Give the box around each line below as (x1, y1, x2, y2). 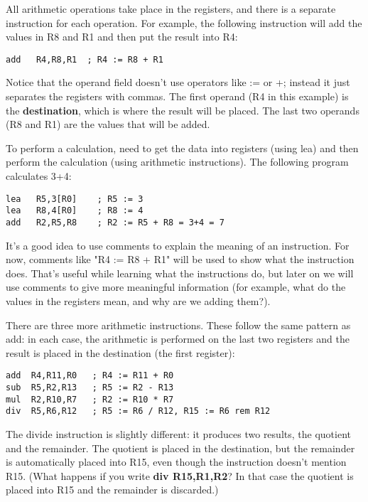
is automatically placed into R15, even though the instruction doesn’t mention (6, 454, 347, 469)
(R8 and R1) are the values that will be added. (6, 117, 210, 132)
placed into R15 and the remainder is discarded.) (6, 482, 219, 497)
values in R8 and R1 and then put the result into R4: (6, 29, 238, 44)
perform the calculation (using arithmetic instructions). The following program (6, 154, 349, 169)
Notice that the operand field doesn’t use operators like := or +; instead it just (6, 75, 350, 90)
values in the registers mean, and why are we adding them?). (6, 293, 271, 308)
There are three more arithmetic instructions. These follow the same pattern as (6, 317, 351, 332)
